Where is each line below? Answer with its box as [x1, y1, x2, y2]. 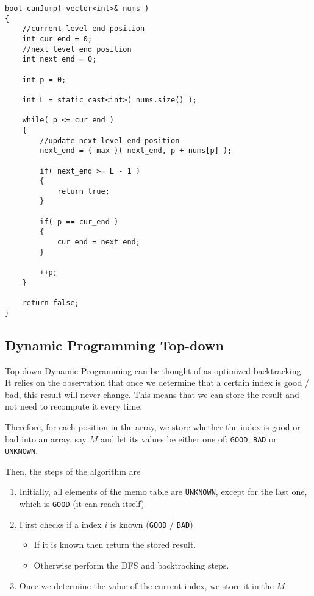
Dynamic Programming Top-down [5, 335, 224, 354]
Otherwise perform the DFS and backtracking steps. [34, 558, 229, 571]
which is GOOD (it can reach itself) [19, 497, 145, 510]
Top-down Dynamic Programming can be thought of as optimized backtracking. [5, 364, 304, 377]
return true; [57, 186, 110, 196]
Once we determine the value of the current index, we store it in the [19, 579, 274, 592]
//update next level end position [40, 136, 180, 145]
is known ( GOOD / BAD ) [110, 517, 193, 530]
